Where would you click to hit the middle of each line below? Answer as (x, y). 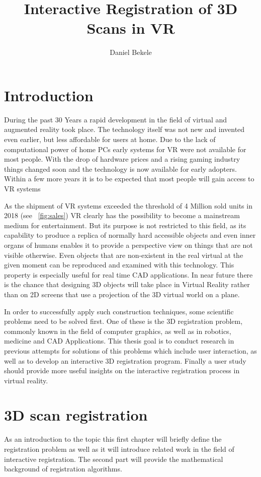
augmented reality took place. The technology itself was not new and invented (124, 129)
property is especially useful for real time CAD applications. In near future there (128, 274)
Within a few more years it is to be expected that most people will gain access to (129, 179)
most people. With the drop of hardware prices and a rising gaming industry (122, 159)
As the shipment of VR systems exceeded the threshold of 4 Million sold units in (128, 205)
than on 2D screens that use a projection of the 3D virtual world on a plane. (122, 294)
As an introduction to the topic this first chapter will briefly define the (113, 439)
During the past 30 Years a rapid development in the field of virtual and (116, 119)
